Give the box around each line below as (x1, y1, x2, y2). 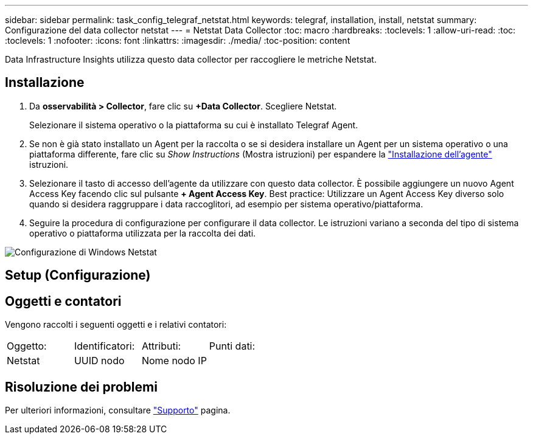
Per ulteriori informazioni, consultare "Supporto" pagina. (5, 404, 231, 415)
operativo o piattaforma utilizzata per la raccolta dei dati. (29, 227, 256, 238)
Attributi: (141, 340, 181, 353)
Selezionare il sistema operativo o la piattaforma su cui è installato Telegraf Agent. (29, 119, 358, 130)
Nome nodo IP (141, 354, 207, 367)
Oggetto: (7, 340, 47, 353)
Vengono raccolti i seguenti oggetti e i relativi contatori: (5, 319, 227, 330)
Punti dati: (209, 340, 256, 353)
